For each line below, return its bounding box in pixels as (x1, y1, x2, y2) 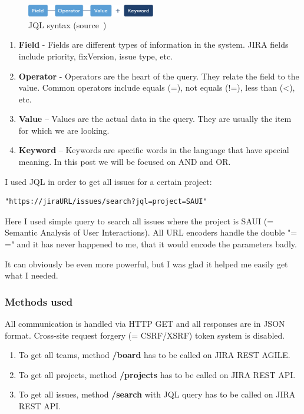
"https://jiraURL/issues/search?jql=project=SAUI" (5, 197, 207, 206)
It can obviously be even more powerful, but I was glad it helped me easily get (5, 257, 288, 270)
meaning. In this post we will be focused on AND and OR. (18, 155, 231, 168)
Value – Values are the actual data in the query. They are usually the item (18, 112, 292, 125)
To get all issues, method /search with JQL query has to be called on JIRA (18, 388, 296, 400)
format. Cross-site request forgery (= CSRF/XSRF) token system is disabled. (5, 329, 285, 341)
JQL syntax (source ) (28, 18, 107, 31)
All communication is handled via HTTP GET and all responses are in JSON (5, 317, 285, 330)
